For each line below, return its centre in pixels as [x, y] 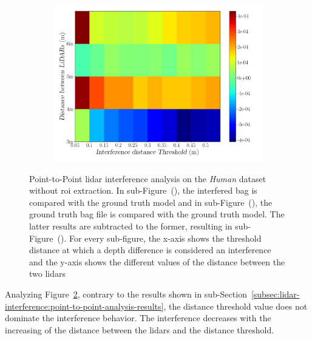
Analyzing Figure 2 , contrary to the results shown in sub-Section [126, 294]
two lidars [48, 274]
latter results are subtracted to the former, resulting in [131, 226]
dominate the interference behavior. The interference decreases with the [138, 318]
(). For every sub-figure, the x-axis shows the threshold [159, 238]
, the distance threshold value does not [236, 306]
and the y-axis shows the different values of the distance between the [157, 261]
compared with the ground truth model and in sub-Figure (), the [151, 202]
